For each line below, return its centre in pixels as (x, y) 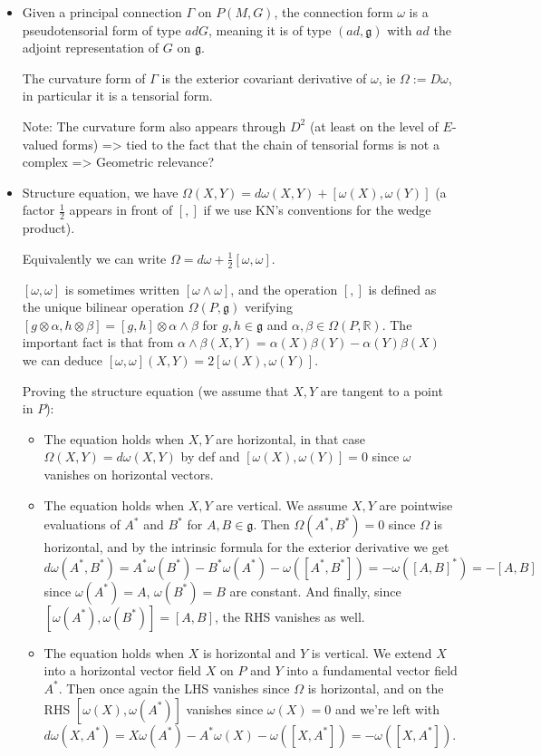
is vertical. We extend (372, 652)
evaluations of (82, 524)
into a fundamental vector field (372, 670)
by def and (210, 456)
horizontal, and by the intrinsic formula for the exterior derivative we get (246, 547)
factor (39, 210)
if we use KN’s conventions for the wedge (317, 210)
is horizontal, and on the (376, 688)
